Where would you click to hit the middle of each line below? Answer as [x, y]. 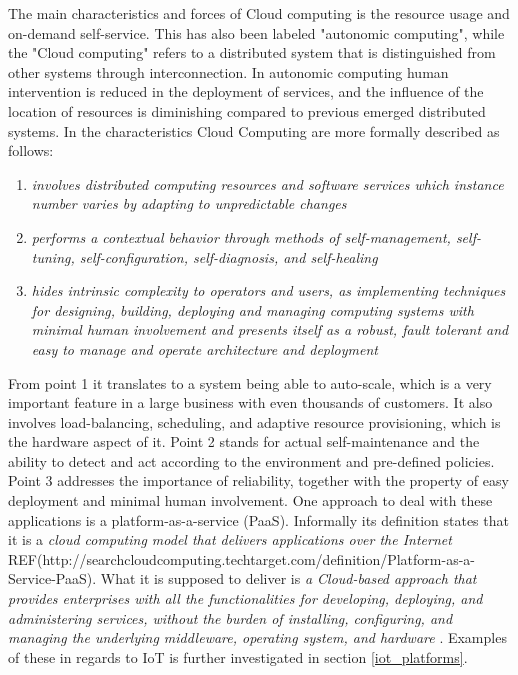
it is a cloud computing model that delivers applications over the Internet [230, 539]
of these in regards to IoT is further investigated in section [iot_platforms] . [238, 656]
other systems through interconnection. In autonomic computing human [228, 71]
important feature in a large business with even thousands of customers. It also [250, 402]
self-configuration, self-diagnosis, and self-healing [228, 256]
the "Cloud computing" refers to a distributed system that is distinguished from [252, 52]
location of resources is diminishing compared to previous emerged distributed [247, 110]
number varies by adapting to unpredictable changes [189, 203]
